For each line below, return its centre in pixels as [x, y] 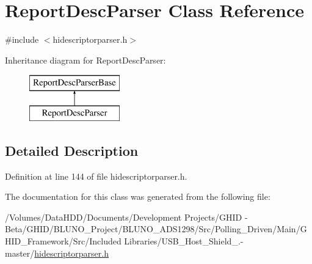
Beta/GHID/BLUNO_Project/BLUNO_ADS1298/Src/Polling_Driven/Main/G [156, 229]
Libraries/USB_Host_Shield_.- [184, 241]
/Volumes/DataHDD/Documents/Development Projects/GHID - [126, 217]
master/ [20, 253]
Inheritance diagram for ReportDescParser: [85, 60]
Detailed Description [72, 150]
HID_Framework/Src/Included [63, 241]
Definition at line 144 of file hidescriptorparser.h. [96, 176]
